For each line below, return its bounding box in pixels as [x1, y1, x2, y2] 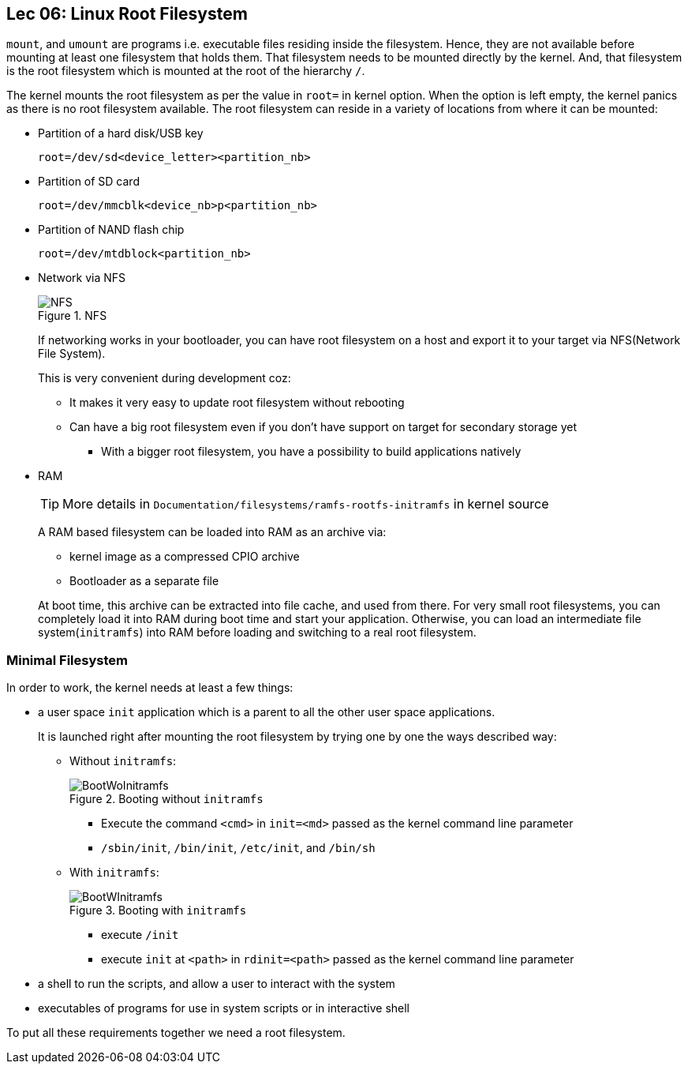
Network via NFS [38, 271, 126, 285]
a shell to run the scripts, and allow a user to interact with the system [38, 977, 395, 991]
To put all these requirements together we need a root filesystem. [6, 1026, 346, 1040]
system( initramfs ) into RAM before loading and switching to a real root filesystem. [38, 625, 477, 640]
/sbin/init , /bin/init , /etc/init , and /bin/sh [101, 841, 376, 855]
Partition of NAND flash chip [38, 223, 185, 237]
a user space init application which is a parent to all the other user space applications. [38, 705, 495, 719]
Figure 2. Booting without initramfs [69, 792, 264, 806]
